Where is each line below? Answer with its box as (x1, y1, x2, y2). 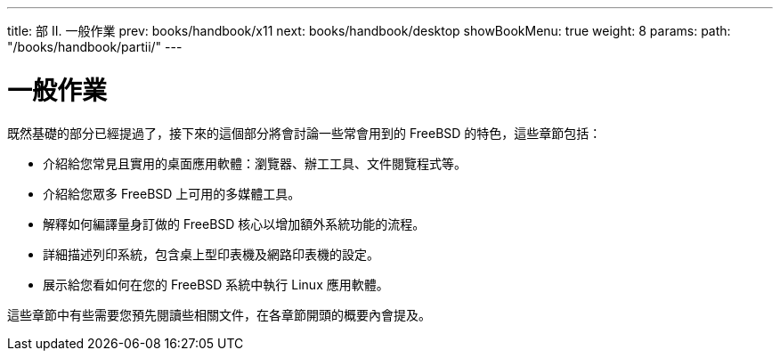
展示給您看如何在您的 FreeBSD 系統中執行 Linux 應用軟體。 (43, 276, 389, 292)
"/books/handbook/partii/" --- (7, 39, 183, 54)
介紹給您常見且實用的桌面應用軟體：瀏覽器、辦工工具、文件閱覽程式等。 (43, 155, 467, 171)
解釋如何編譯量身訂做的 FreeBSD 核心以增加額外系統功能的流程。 (43, 216, 426, 232)
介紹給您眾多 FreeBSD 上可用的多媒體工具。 (43, 185, 301, 201)
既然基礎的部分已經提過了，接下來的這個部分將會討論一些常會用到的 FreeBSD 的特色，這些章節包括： (7, 125, 602, 141)
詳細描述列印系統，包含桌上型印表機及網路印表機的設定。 (43, 246, 379, 262)
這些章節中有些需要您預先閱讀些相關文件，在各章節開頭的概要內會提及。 (7, 306, 431, 322)
